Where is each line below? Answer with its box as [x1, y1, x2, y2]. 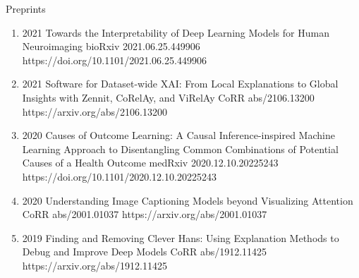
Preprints [6, 1, 46, 16]
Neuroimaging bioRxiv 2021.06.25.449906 [22, 39, 200, 54]
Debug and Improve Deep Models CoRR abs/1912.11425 [22, 244, 267, 259]
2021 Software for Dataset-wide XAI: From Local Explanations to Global [22, 76, 339, 91]
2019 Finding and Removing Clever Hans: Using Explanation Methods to [22, 230, 339, 245]
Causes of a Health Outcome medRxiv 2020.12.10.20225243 [22, 155, 279, 170]
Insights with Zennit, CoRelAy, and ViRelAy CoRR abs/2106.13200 [22, 90, 315, 104]
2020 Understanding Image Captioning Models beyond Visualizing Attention [22, 193, 353, 207]
